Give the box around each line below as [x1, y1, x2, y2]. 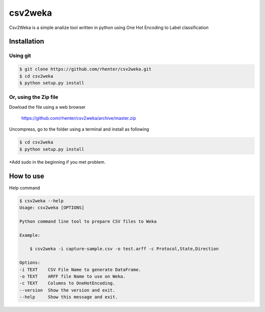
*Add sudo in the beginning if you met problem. [9, 159, 106, 165]
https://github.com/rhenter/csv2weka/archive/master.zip [21, 115, 136, 121]
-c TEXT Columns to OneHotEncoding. [19, 281, 115, 286]
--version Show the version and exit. [19, 287, 115, 293]
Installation [9, 37, 44, 46]
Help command [9, 185, 40, 191]
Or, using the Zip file [9, 94, 58, 101]
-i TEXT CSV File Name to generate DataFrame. [19, 267, 141, 272]
